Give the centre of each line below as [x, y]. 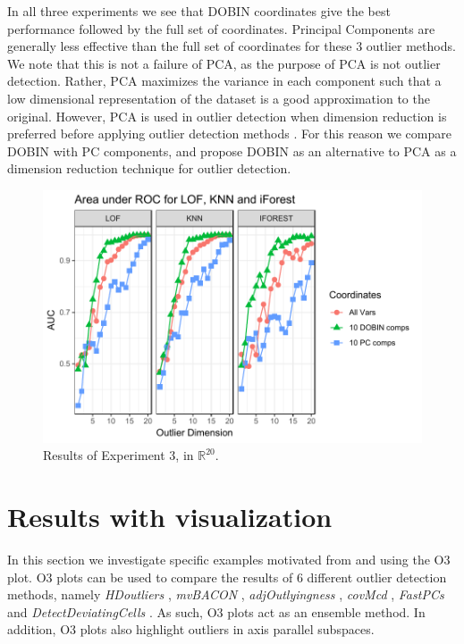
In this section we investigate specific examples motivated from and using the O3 [229, 559]
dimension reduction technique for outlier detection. [149, 168]
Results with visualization [170, 516]
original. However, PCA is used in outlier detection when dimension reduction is [227, 116]
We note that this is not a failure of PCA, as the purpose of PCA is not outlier [224, 63]
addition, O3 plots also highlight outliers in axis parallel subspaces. [191, 629]
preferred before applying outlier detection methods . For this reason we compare [229, 134]
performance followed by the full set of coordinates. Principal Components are [221, 28]
